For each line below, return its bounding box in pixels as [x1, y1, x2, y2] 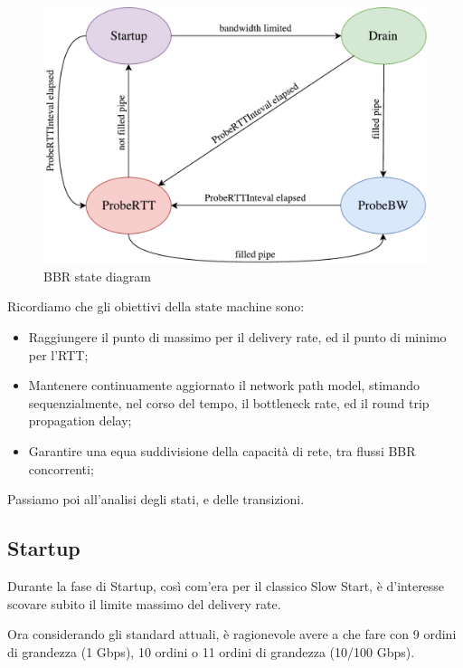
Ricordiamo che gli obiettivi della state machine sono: [7, 297, 305, 316]
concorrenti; [28, 459, 94, 478]
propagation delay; [28, 411, 132, 430]
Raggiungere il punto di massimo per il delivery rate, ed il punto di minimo [28, 328, 447, 346]
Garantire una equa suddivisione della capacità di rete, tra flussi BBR [28, 441, 416, 460]
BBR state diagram [43, 266, 151, 285]
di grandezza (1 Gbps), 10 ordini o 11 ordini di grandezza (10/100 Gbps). [7, 642, 415, 661]
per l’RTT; [28, 345, 89, 364]
